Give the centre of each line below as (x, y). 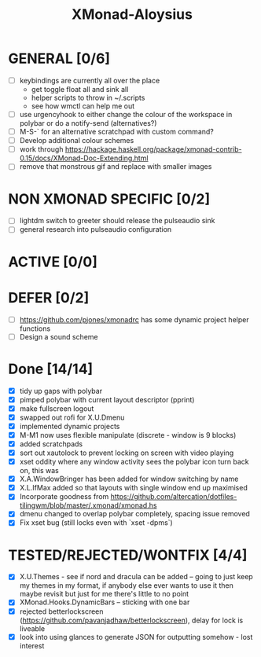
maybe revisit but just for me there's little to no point (104, 594)
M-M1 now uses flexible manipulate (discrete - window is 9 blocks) (128, 435)
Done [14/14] (51, 369)
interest (32, 645)
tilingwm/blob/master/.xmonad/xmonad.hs (88, 505)
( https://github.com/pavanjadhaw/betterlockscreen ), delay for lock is (131, 620)
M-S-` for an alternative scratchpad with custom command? (116, 132)
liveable (32, 628)
